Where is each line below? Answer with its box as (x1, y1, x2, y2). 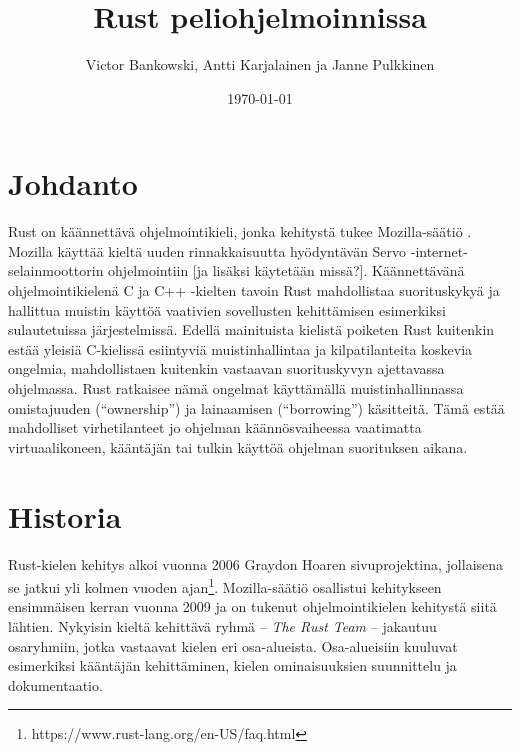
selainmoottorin (8, 260, 104, 281)
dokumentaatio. (8, 674, 103, 695)
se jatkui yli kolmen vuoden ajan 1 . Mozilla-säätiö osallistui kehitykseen (8, 574, 442, 597)
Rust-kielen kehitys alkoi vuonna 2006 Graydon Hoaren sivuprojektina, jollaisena (8, 553, 504, 574)
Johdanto (8, 163, 138, 204)
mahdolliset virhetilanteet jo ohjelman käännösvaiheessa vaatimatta (8, 417, 422, 438)
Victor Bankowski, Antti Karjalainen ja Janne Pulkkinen (85, 54, 435, 75)
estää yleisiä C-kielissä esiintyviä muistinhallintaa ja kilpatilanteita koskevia (8, 338, 473, 359)
